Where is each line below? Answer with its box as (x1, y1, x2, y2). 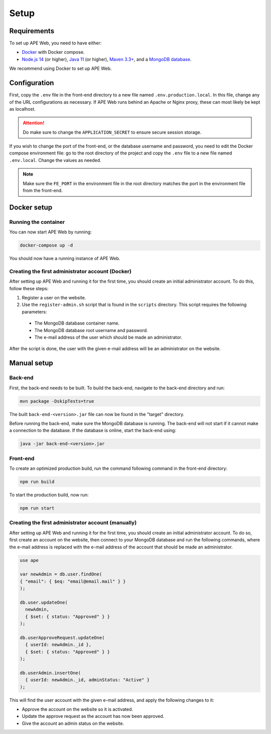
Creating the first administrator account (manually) (9, 519, 137, 526)
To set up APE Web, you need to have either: (9, 40, 102, 46)
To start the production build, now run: (9, 492, 89, 498)
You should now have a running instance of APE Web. (9, 256, 120, 262)
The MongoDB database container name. (34, 320, 120, 327)
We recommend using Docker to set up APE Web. (9, 65, 112, 71)
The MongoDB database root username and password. (34, 327, 148, 333)
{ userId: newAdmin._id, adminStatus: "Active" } (25, 677, 150, 683)
